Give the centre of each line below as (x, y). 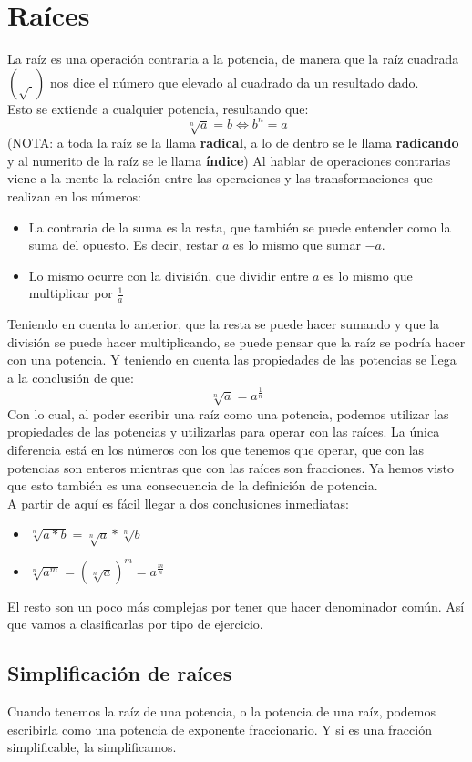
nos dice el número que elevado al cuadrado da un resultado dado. (235, 82)
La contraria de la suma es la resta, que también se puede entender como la (240, 227)
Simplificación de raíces (120, 673)
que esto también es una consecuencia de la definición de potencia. (193, 485)
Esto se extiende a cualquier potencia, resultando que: (158, 108)
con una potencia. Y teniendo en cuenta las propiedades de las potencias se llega (232, 360)
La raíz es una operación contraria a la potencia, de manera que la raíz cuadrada (233, 59)
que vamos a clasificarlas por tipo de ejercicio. (135, 624)
